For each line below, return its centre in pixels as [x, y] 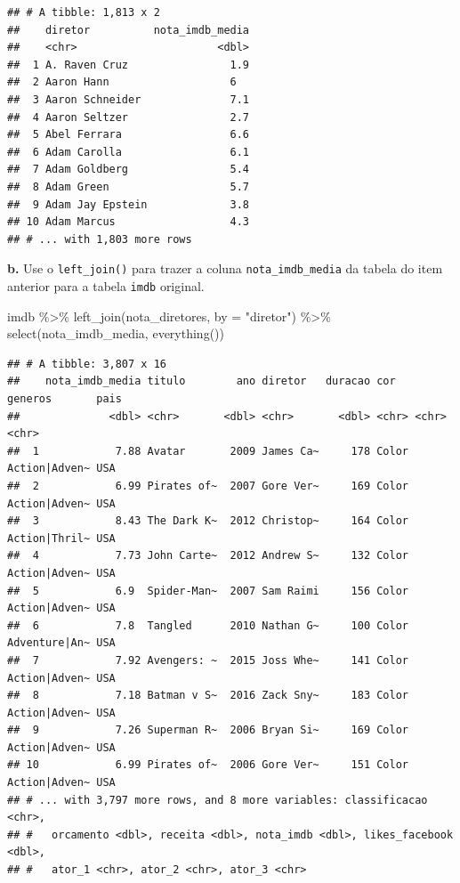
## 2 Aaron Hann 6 [122, 82]
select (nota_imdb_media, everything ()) [116, 333]
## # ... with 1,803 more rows [100, 239]
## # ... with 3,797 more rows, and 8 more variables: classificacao [218, 800]
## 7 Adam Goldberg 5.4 [129, 170]
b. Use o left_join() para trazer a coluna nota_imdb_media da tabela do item [225, 268]
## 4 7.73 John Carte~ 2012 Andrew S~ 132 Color [208, 556]
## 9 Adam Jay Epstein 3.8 [129, 204]
